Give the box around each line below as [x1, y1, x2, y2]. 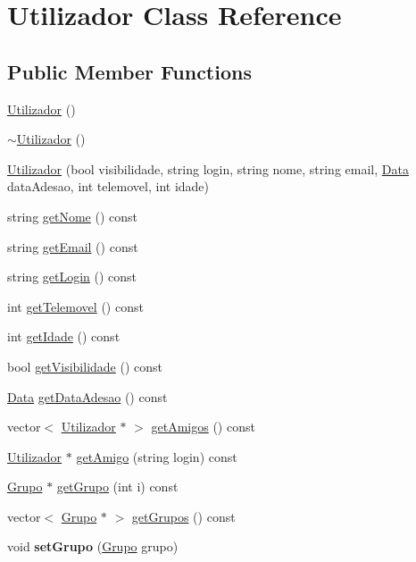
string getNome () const [7, 206, 138, 225]
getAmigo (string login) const [76, 447, 237, 466]
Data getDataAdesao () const [7, 387, 168, 406]
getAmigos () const [151, 417, 255, 436]
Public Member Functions [7, 57, 252, 85]
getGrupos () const [131, 507, 236, 525]
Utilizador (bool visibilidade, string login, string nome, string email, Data [7, 159, 409, 178]
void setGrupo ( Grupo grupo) [7, 537, 179, 556]
